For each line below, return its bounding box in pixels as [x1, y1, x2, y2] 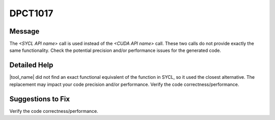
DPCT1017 [9, 8, 53, 19]
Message [9, 27, 40, 36]
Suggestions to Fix [9, 95, 70, 103]
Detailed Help [9, 61, 53, 70]
